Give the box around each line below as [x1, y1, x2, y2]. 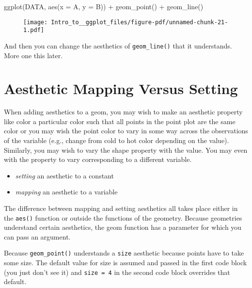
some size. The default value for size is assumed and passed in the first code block [4, 257, 247, 268]
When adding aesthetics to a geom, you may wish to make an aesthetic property [4, 107, 243, 117]
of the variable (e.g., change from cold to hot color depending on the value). [4, 135, 229, 145]
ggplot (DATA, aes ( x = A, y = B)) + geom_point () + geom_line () [4, 1, 204, 11]
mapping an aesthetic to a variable [15, 187, 118, 197]
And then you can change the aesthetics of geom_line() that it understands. [4, 40, 232, 50]
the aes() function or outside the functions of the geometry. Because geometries [4, 212, 242, 223]
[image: [23, 18, 48, 26]
